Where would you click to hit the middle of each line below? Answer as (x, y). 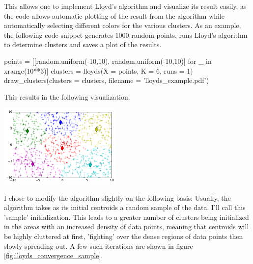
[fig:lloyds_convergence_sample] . (54, 255)
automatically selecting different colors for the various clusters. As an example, (123, 25)
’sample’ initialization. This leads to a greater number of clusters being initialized (126, 217)
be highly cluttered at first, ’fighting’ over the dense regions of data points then (124, 236)
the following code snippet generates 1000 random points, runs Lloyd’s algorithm (126, 35)
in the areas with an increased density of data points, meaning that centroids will (126, 226)
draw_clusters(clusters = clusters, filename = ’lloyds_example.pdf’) (107, 80)
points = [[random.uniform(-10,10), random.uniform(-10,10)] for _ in (108, 61)
